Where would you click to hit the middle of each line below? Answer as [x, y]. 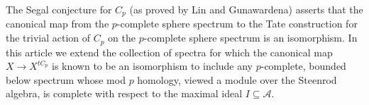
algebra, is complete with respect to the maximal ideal [124, 93]
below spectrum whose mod [66, 79]
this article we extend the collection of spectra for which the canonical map [169, 52]
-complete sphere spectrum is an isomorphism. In [250, 38]
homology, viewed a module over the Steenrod [237, 79]
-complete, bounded [303, 66]
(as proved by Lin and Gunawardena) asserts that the [246, 9]
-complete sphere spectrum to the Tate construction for [237, 24]
